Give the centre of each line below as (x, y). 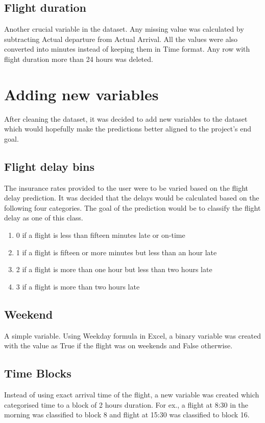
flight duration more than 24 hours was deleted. (79, 59)
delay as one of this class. (44, 218)
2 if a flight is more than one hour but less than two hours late (114, 269)
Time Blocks (38, 373)
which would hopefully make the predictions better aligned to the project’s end (128, 129)
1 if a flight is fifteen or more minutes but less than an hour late (116, 252)
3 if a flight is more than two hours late (78, 286)
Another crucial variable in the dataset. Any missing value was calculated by (124, 29)
